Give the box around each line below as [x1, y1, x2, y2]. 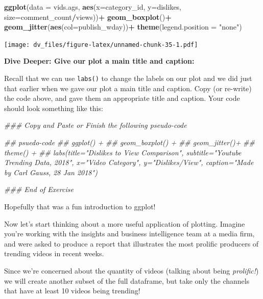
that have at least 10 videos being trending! [4, 285, 140, 296]
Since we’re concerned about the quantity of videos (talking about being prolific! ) [4, 265, 259, 276]
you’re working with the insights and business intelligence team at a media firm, [4, 228, 255, 239]
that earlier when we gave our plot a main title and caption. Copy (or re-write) [4, 83, 252, 93]
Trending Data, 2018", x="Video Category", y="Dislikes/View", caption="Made [4, 157, 254, 168]
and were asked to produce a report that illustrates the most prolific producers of [4, 238, 259, 249]
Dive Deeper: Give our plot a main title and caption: [4, 56, 195, 66]
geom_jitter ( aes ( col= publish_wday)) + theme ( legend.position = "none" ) [4, 21, 242, 32]
